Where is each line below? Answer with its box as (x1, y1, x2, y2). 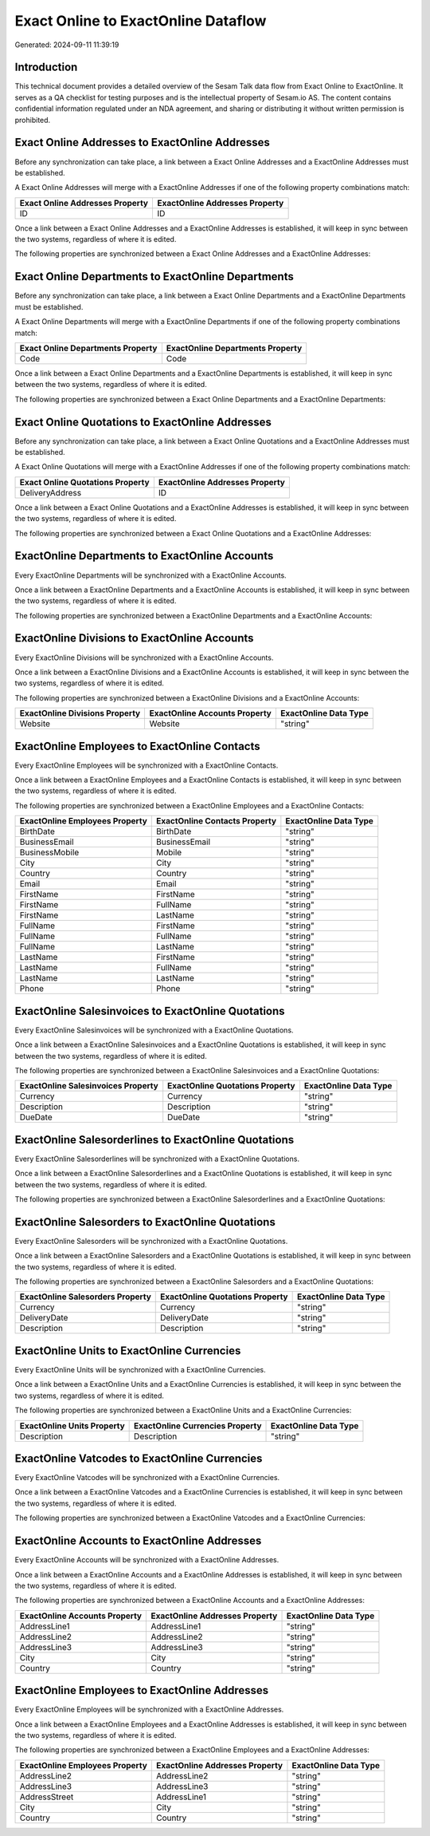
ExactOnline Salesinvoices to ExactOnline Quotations (14, 1004, 286, 1017)
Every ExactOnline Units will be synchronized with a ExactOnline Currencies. (14, 1364, 266, 1374)
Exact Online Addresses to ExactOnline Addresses (14, 136, 270, 149)
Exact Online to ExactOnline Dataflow (14, 12, 267, 30)
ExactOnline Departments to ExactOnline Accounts (14, 549, 274, 563)
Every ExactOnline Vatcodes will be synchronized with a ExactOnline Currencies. (14, 1473, 280, 1483)
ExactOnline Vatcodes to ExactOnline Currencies (14, 1451, 263, 1465)
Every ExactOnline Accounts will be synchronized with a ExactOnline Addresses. (14, 1555, 279, 1565)
